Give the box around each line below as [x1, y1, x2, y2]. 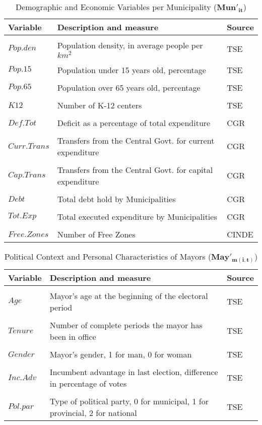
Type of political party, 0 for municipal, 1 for [49, 395, 209, 407]
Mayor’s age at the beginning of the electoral [49, 289, 208, 301]
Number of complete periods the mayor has [49, 319, 203, 331]
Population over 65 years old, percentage [57, 81, 201, 93]
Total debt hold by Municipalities [57, 193, 176, 205]
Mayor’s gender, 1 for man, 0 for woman [49, 348, 192, 360]
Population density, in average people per [57, 39, 203, 51]
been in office [49, 330, 96, 342]
